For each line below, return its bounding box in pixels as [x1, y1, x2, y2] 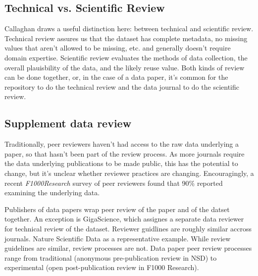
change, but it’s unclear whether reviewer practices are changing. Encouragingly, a [4, 167, 254, 178]
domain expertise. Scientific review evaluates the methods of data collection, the [4, 52, 248, 62]
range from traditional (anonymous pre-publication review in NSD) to [4, 252, 217, 263]
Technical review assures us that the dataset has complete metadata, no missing [4, 33, 248, 43]
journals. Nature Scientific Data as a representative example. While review [4, 233, 231, 243]
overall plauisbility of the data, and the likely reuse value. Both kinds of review [4, 62, 245, 72]
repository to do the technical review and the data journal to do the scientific [4, 81, 239, 92]
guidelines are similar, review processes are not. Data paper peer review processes [4, 243, 252, 253]
